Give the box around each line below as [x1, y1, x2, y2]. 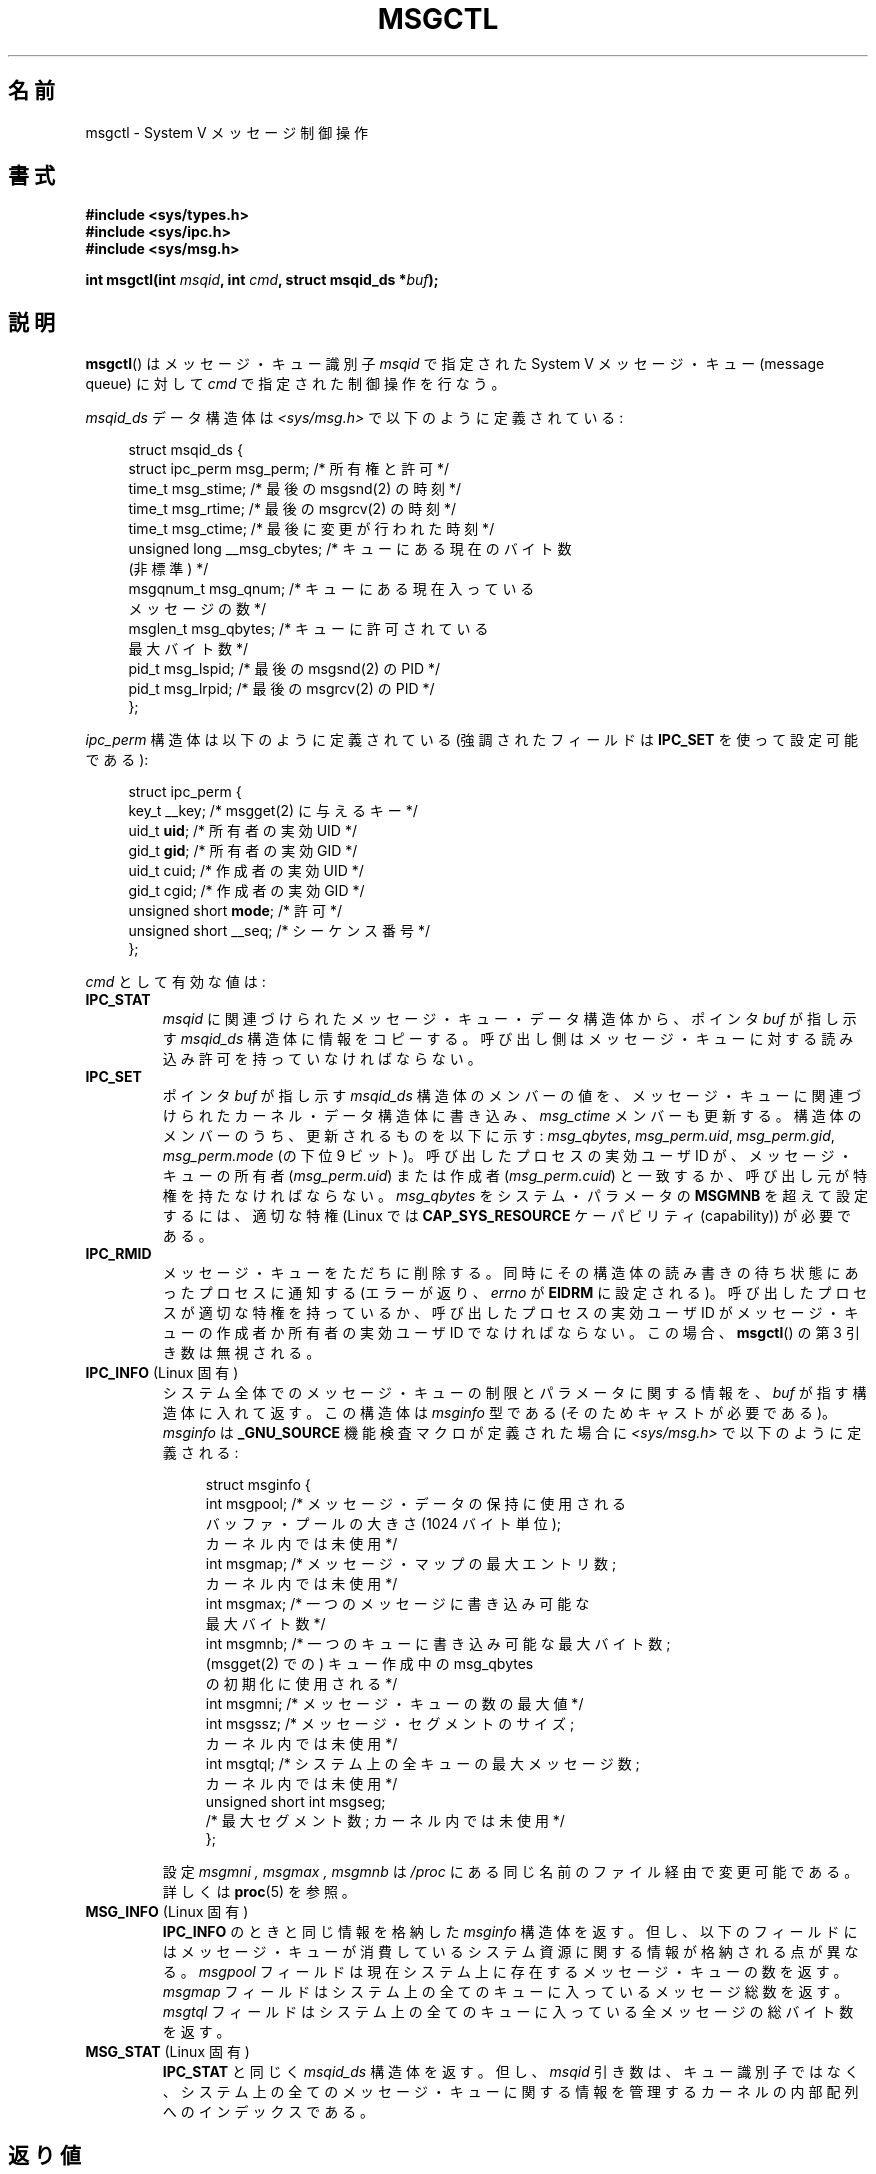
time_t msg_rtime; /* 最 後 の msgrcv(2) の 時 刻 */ [128, 500, 457, 518]
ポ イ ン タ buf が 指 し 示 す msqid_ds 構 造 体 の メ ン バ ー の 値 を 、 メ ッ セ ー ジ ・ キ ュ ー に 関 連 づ [162, 1087, 862, 1105]
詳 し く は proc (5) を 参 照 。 [162, 1883, 356, 1901]
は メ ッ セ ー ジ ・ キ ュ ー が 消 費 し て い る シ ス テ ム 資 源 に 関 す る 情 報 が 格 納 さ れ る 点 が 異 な [162, 1943, 859, 1961]
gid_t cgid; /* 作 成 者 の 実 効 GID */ [128, 882, 365, 900]
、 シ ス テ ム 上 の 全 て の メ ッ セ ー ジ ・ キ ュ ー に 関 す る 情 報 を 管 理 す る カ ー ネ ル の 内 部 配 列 [162, 2083, 859, 2101]
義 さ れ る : [162, 1444, 239, 1462]
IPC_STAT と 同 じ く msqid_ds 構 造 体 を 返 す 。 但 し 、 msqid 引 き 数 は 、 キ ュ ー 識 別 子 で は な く [162, 2063, 859, 2081]
